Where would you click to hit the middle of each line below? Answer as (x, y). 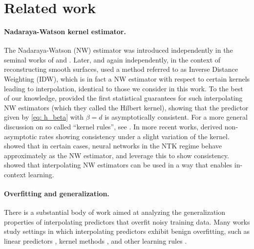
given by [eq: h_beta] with (44, 117)
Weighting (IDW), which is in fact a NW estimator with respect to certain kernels (127, 78)
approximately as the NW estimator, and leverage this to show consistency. (116, 155)
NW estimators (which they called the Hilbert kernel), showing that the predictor (126, 107)
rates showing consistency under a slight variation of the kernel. (134, 136)
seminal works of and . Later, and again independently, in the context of (112, 59)
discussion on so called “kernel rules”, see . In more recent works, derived (113, 126)
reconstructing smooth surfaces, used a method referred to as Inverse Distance (121, 69)
